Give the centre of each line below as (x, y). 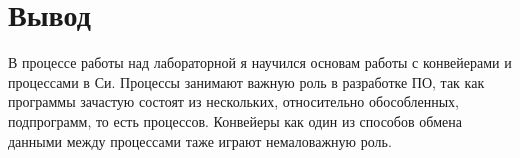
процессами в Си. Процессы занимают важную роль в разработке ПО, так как (246, 81)
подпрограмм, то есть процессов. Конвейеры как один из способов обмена (235, 120)
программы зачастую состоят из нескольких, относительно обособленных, (233, 101)
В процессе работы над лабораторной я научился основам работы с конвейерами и (260, 62)
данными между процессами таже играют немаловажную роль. (200, 140)
